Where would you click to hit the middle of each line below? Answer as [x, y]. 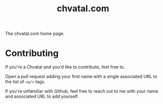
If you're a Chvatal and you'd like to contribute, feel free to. [65, 67]
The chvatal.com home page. [35, 34]
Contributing [32, 53]
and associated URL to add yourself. [42, 97]
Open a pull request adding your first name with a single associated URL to [81, 77]
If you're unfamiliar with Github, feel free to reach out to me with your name [82, 91]
